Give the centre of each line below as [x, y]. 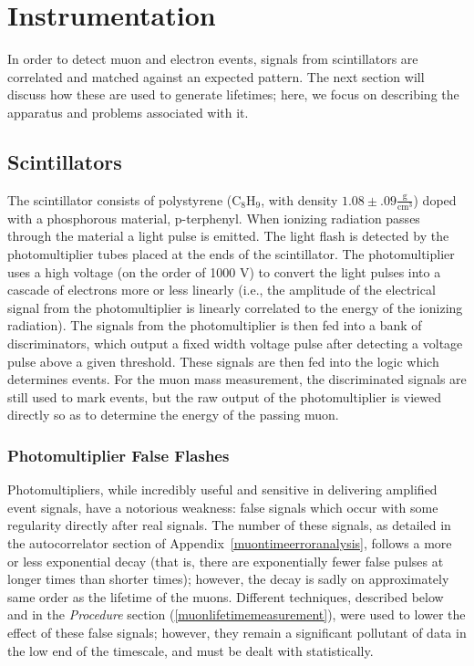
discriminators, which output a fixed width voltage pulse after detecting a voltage [235, 343]
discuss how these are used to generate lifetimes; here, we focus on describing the [233, 94]
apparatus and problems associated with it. [128, 112]
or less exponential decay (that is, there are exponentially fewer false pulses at [226, 561]
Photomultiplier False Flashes [118, 455]
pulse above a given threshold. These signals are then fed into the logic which [223, 361]
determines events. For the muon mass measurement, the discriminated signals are [237, 379]
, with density [299, 199]
